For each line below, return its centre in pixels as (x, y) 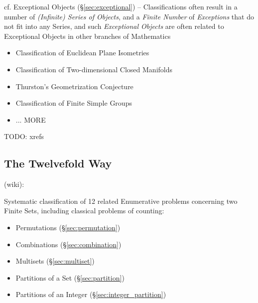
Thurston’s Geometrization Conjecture (74, 86)
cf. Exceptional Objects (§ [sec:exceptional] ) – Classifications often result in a (121, 6)
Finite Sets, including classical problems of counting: (84, 211)
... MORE (31, 119)
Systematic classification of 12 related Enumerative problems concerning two (121, 201)
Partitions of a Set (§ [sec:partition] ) (70, 277)
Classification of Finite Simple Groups (74, 103)
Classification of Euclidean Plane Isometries (82, 53)
